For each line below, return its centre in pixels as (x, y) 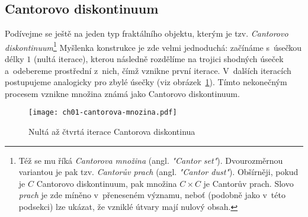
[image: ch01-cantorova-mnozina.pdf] (103, 113)
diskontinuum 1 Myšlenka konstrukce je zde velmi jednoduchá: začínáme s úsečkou (153, 46)
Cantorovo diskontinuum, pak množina (107, 183)
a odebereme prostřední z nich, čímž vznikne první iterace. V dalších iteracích (148, 70)
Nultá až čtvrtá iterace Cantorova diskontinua (112, 132)
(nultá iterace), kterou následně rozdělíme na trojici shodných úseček (159, 59)
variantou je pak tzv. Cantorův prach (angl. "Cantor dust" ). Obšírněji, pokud (158, 172)
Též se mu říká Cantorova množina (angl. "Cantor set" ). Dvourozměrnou (151, 160)
